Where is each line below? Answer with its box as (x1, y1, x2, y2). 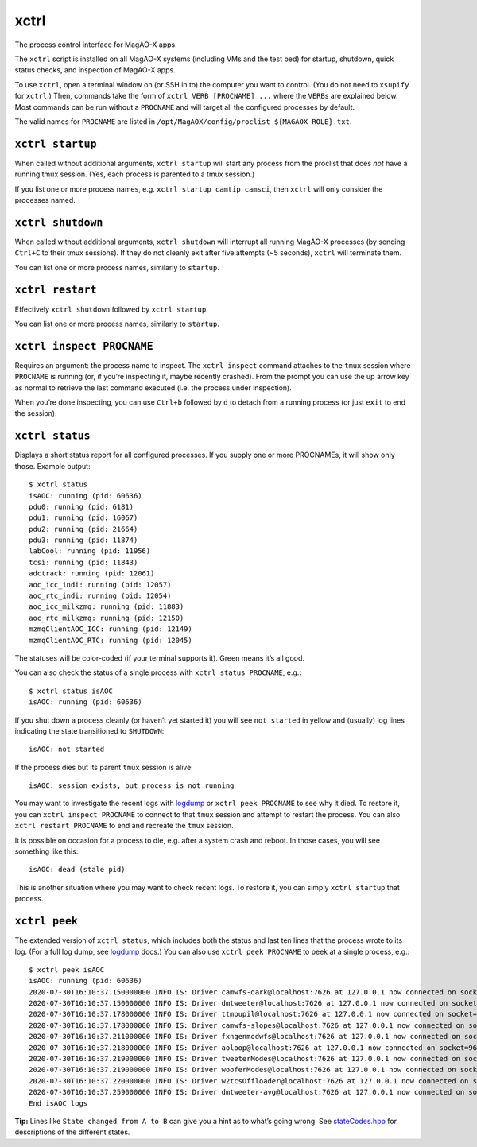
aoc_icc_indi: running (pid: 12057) (29, 580, 172, 589)
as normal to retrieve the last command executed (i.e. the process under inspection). (14, 382, 292, 393)
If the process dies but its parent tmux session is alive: (14, 762, 194, 772)
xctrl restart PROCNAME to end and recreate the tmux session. (14, 821, 234, 831)
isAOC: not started (29, 745, 105, 754)
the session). (14, 409, 57, 418)
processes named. (14, 195, 76, 204)
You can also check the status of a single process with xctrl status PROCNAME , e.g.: (14, 668, 302, 677)
